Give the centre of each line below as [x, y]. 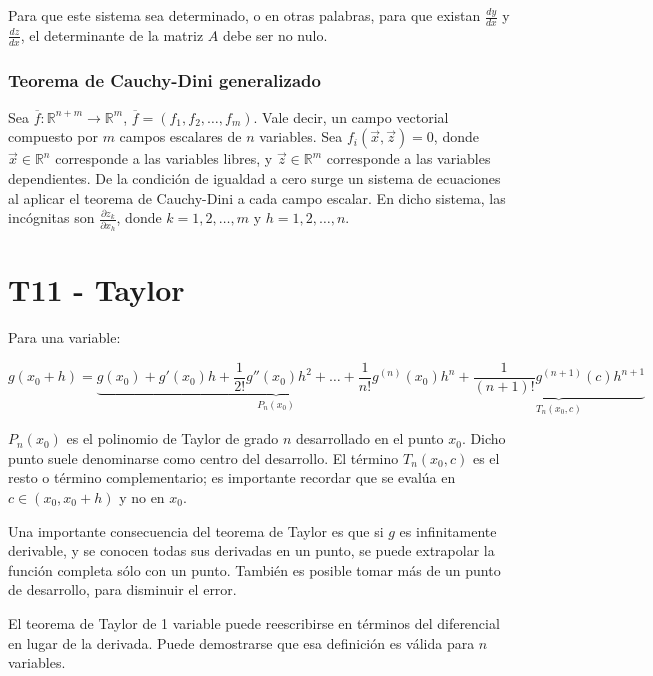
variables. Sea [301, 136]
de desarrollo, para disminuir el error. [122, 589]
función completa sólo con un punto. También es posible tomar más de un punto [254, 569]
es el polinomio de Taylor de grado [172, 438]
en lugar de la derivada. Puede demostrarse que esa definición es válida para [241, 642]
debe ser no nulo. [275, 34]
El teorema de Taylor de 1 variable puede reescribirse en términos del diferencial [254, 622]
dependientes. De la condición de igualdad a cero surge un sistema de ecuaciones [254, 178]
